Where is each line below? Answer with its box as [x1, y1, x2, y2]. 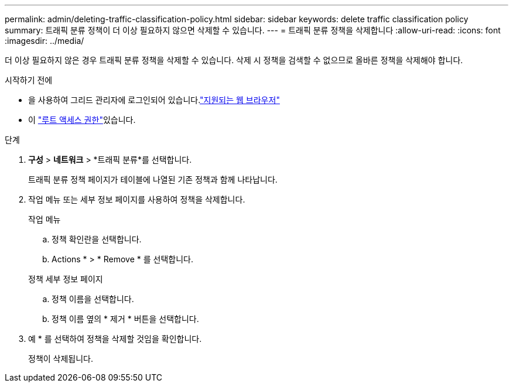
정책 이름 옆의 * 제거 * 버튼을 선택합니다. [52, 314, 199, 324]
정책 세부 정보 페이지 [28, 274, 103, 284]
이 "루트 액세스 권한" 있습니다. [28, 115, 136, 125]
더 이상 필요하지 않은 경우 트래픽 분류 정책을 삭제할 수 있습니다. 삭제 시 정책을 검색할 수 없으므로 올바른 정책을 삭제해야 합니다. [5, 55, 463, 65]
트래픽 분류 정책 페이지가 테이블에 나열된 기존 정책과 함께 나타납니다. [28, 174, 278, 184]
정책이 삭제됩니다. [28, 354, 94, 364]
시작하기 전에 [5, 75, 53, 85]
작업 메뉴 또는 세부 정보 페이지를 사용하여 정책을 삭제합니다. [28, 194, 245, 204]
